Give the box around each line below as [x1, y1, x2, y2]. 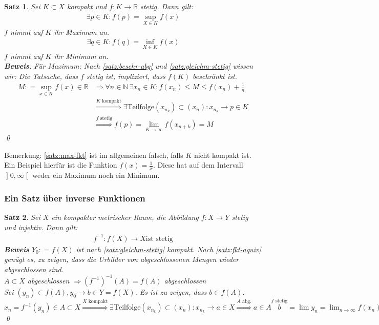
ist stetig [145, 235, 173, 242]
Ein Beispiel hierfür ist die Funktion [4, 159, 117, 170]
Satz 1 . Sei [4, 1, 40, 11]
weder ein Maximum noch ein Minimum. [32, 170, 160, 180]
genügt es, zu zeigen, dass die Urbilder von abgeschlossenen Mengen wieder [4, 254, 239, 265]
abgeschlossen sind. [4, 263, 64, 274]
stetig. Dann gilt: [140, 1, 194, 11]
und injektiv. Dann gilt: [4, 221, 78, 232]
